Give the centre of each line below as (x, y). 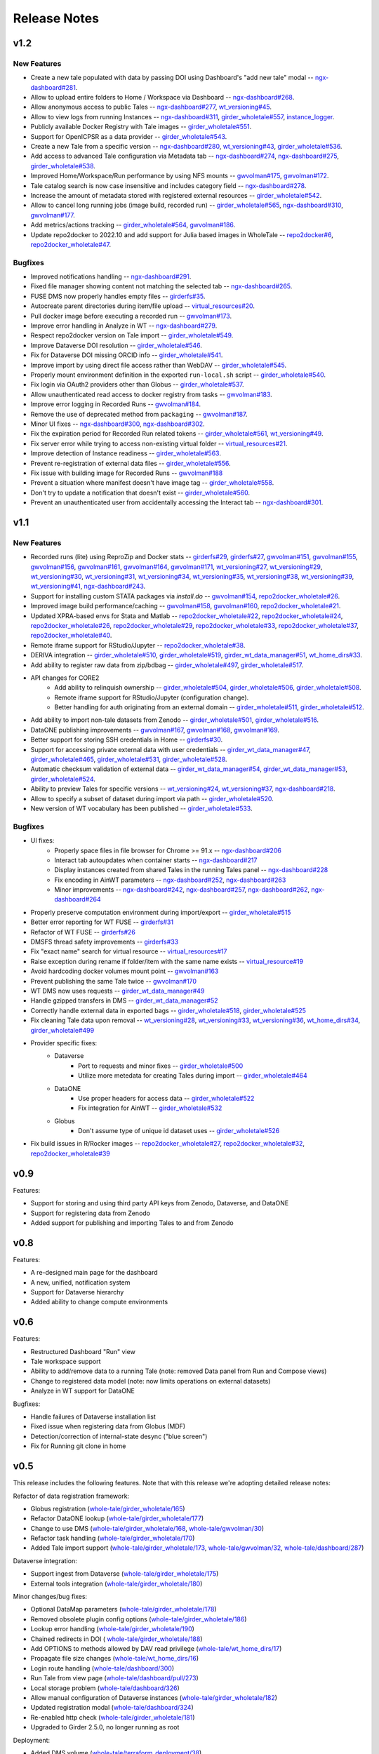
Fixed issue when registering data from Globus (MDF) (108, 1426)
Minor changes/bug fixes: (50, 1597)
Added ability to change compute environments (99, 1302)
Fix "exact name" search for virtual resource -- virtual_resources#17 (129, 951)
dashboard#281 (53, 87)
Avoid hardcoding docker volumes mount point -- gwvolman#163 (125, 971)
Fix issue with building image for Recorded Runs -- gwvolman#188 (127, 473)
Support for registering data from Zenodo (91, 1213)
